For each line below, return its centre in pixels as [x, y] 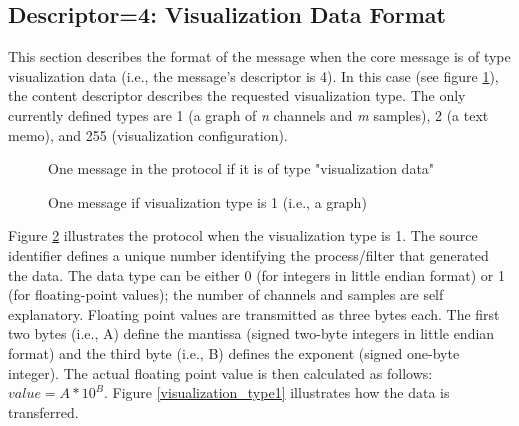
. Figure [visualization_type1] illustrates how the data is [276, 392]
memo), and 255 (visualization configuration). [148, 134]
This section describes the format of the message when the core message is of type [259, 56]
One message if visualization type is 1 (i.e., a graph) [207, 201]
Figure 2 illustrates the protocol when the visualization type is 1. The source [243, 235]
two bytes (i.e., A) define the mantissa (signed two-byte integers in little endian [251, 333]
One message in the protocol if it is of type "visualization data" [241, 168]
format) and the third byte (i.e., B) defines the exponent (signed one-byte [234, 352]
